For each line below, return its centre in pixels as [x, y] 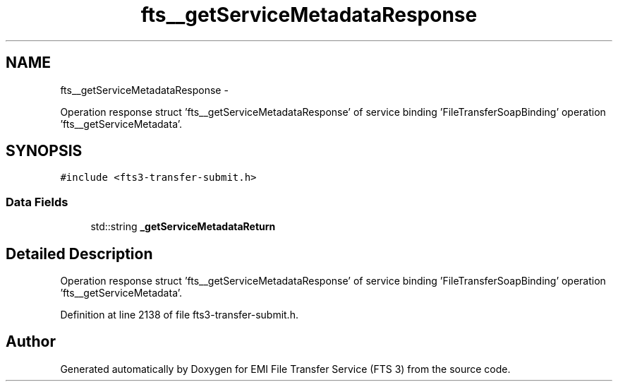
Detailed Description [79, 254]
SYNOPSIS [44, 151]
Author [31, 342]
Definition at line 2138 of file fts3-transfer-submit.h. [179, 315]
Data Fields [37, 202]
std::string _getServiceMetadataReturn [183, 227]
